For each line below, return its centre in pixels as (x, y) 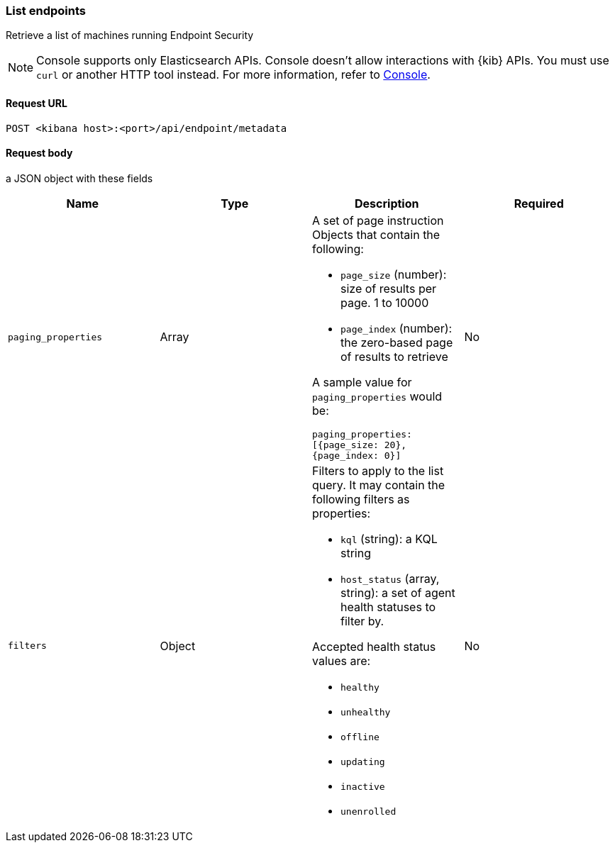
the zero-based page (397, 342)
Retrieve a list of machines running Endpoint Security (130, 35)
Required (539, 203)
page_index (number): (397, 328)
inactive (363, 786)
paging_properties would (377, 396)
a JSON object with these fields (79, 178)
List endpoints (46, 11)
